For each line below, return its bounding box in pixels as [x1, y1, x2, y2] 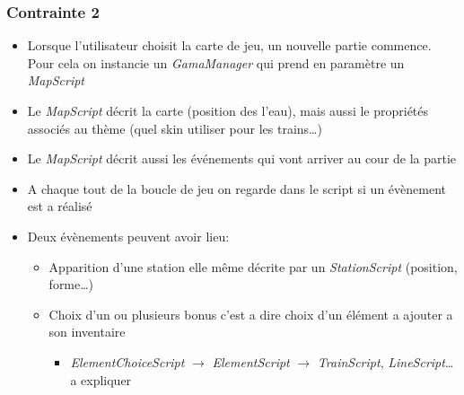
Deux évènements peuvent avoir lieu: [27, 226, 230, 245]
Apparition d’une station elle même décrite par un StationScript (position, [48, 257, 458, 276]
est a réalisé [27, 197, 92, 215]
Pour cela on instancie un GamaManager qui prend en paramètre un [27, 53, 405, 72]
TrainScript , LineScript [317, 352, 445, 371]
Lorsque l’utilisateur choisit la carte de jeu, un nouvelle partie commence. [27, 36, 432, 55]
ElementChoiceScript [70, 352, 185, 371]
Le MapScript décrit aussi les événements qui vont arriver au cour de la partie [27, 149, 457, 168]
